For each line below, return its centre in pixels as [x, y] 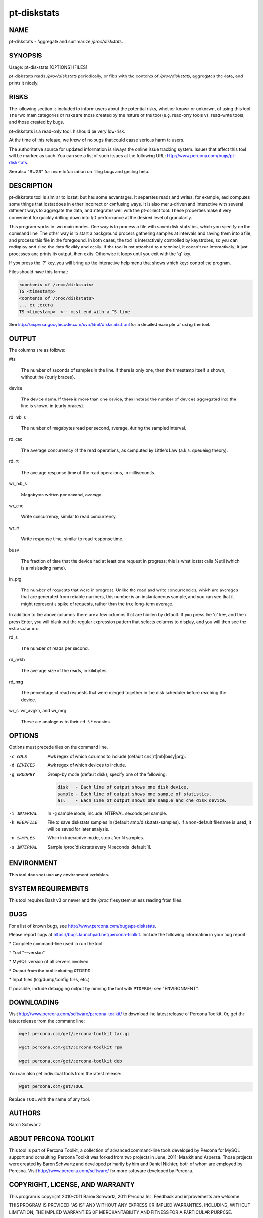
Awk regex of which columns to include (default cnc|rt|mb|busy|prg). [117, 756]
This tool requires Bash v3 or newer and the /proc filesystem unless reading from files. [96, 900]
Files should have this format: [38, 272]
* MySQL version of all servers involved [49, 962]
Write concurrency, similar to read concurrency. [69, 517]
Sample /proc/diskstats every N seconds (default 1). [100, 847]
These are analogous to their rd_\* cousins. [66, 722]
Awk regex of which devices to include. [87, 765]
